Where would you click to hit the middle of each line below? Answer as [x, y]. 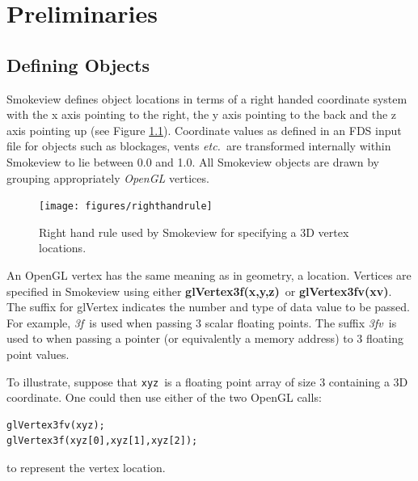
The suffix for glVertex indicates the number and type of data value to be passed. [208, 307]
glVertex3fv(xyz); [56, 425]
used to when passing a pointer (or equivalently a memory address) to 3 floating [205, 338]
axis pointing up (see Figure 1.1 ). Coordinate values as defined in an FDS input [204, 130]
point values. [38, 354]
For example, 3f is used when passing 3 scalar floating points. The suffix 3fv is [202, 322]
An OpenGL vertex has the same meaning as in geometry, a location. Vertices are [209, 274]
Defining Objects [78, 64]
